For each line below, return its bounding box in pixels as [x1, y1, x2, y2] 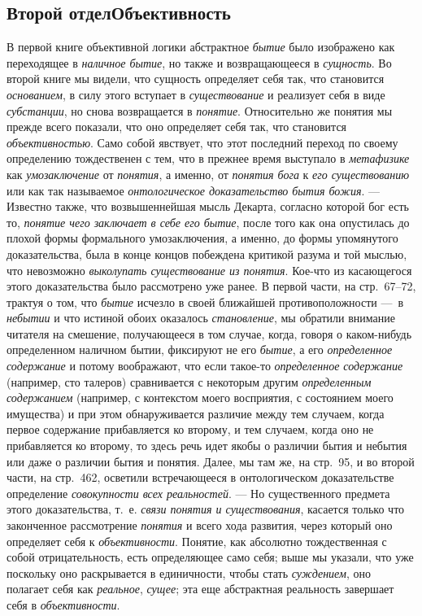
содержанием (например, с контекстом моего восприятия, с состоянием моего [7, 389, 394, 406]
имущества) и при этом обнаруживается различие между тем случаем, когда [7, 404, 385, 422]
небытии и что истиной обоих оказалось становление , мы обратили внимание [7, 309, 395, 326]
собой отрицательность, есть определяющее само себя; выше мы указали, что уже [7, 548, 414, 566]
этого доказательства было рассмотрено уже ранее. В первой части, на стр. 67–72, [7, 277, 416, 295]
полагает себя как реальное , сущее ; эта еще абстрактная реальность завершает [7, 580, 394, 597]
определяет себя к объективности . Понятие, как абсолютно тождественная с [7, 532, 387, 549]
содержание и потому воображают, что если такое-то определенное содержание [7, 357, 403, 374]
